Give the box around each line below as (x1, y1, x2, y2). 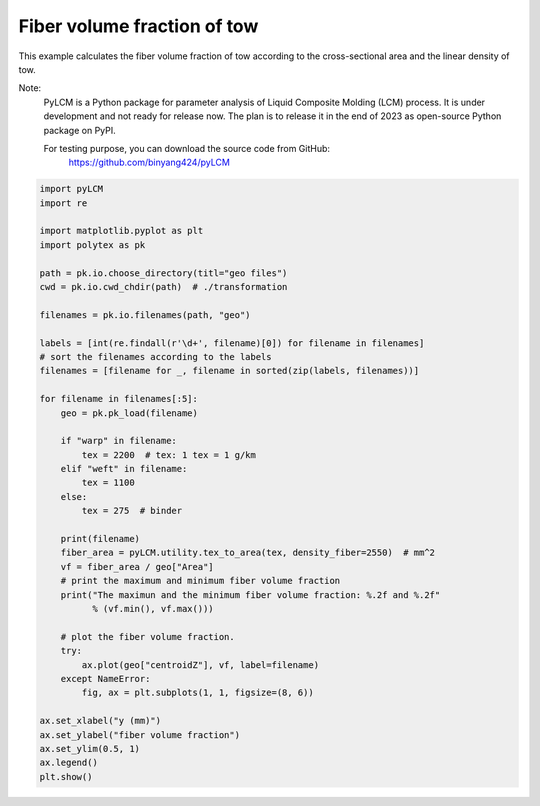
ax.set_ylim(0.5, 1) (39, 743, 140, 754)
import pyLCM (39, 183, 104, 195)
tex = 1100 (81, 477, 135, 489)
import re (39, 197, 88, 209)
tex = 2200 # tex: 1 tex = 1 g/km (81, 449, 257, 460)
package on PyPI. (43, 124, 117, 136)
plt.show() (39, 771, 93, 782)
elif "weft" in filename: (60, 463, 188, 475)
